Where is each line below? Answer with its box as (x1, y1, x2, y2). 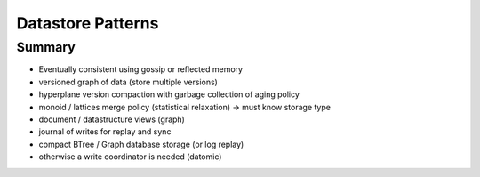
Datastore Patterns (16, 13, 159, 33)
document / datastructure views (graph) (38, 114, 186, 125)
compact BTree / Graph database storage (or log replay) (38, 139, 244, 149)
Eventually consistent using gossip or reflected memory (38, 64, 244, 75)
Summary (16, 39, 76, 55)
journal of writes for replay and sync (38, 126, 172, 137)
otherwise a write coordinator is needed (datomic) (38, 151, 222, 162)
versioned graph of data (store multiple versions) (38, 76, 218, 87)
